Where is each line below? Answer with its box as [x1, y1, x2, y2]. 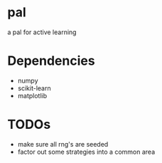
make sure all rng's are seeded [17, 140, 109, 148]
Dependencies [7, 53, 95, 69]
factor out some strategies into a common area [17, 147, 155, 156]
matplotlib [17, 91, 48, 100]
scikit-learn [17, 83, 51, 93]
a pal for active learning [7, 28, 77, 36]
